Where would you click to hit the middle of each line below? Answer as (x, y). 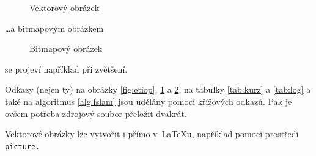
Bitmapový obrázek (66, 48)
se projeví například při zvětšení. (66, 69)
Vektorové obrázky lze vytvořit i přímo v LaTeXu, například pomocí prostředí (152, 134)
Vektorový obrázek (64, 7)
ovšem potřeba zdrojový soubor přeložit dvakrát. (96, 113)
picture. (23, 147)
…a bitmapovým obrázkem (54, 28)
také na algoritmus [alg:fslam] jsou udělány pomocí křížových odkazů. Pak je (149, 101)
